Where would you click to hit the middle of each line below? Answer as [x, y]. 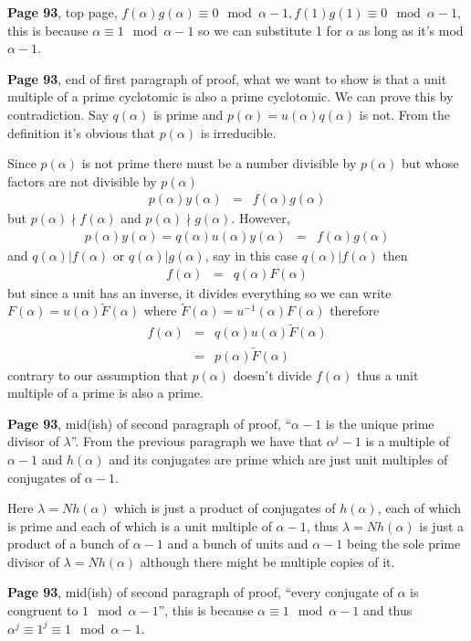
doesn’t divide [272, 374]
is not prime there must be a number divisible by [219, 163]
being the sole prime [404, 544]
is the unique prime [380, 423]
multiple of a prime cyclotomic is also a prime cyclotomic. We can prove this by [230, 96]
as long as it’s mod [411, 30]
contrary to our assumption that [98, 374]
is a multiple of [408, 441]
